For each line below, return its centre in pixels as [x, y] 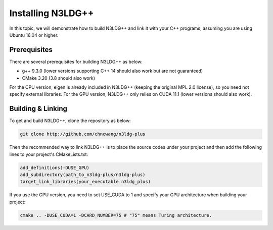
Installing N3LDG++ [52, 13]
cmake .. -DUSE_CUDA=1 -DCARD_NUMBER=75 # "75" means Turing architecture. [116, 215]
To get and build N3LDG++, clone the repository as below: [70, 121]
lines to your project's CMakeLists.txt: [49, 154]
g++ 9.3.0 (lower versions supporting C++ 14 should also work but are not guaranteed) [112, 71]
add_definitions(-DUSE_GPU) [55, 167]
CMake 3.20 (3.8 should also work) [59, 78]
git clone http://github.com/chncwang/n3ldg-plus [83, 134]
